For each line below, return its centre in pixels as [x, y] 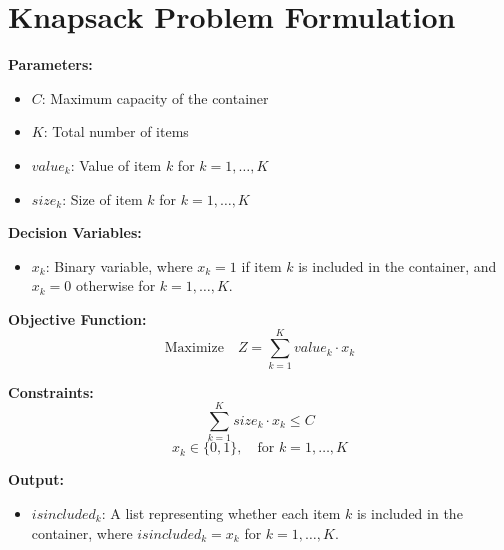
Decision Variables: [75, 232]
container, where [82, 532]
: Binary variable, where [119, 265]
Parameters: [50, 64]
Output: [36, 479]
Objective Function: [77, 318]
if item [261, 265]
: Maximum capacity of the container [155, 97]
